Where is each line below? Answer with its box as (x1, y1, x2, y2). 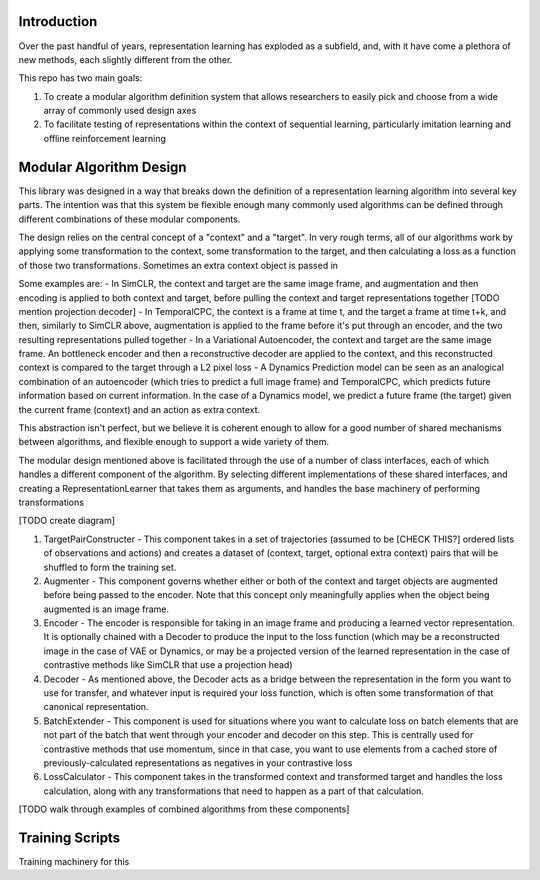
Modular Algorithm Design (18, 158, 187, 175)
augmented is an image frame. (43, 603, 170, 615)
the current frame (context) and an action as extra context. (18, 403, 261, 415)
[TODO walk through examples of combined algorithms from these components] (18, 803, 350, 815)
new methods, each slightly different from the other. (18, 53, 233, 65)
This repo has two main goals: (18, 72, 143, 84)
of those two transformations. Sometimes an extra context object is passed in (18, 259, 339, 271)
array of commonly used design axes (43, 105, 197, 117)
